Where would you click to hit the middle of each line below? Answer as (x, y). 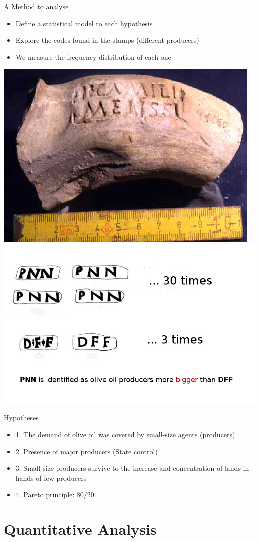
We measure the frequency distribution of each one (93, 56)
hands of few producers (51, 478)
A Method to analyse (36, 6)
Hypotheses (21, 418)
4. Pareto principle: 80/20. (56, 495)
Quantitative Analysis (80, 529)
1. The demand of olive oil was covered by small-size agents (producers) (125, 435)
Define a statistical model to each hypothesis (84, 23)
